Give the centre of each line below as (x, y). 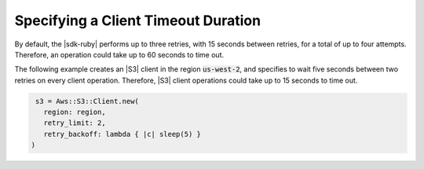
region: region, (75, 112)
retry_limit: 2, (75, 123)
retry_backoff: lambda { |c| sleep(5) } (122, 134)
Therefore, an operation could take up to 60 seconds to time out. (119, 54)
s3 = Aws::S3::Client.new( (87, 101)
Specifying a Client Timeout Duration (138, 20)
